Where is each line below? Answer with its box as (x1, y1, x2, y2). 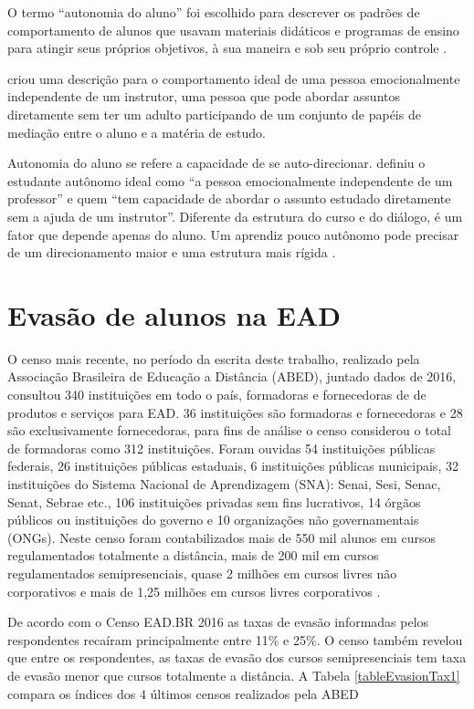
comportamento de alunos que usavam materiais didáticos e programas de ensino (7, 20, 459, 39)
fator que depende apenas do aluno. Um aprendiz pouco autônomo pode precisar (7, 224, 459, 244)
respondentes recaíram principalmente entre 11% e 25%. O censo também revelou (7, 630, 463, 649)
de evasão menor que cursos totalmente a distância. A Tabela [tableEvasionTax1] (7, 665, 460, 684)
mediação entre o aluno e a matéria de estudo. (7, 122, 266, 141)
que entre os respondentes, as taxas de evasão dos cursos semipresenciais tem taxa (7, 648, 467, 667)
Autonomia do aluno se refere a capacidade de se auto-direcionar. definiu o (7, 153, 426, 172)
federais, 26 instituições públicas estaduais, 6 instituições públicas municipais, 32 (7, 456, 458, 475)
